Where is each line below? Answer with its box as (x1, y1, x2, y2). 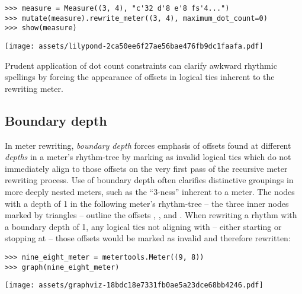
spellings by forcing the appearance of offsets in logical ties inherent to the (5, 71, 275, 83)
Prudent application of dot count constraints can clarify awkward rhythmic (5, 59, 277, 71)
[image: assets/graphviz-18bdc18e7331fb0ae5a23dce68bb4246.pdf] (5, 281, 264, 290)
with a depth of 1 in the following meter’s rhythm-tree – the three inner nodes (5, 197, 289, 209)
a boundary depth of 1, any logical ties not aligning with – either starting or (5, 220, 282, 232)
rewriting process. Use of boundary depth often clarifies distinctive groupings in (5, 174, 294, 186)
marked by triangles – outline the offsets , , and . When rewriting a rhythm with (5, 209, 297, 221)
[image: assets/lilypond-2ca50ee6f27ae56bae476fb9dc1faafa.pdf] (5, 41, 264, 50)
